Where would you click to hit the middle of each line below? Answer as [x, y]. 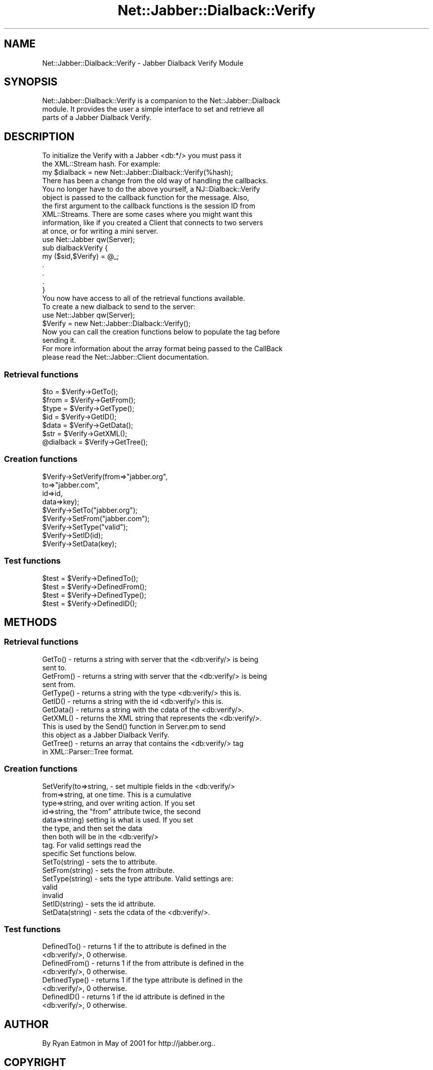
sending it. [59, 340]
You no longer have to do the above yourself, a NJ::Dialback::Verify [151, 189]
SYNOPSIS [31, 82]
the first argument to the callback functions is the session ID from [149, 206]
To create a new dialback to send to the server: [119, 307]
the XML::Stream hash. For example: [101, 164]
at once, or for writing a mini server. [100, 231]
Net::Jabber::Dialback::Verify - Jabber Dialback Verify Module [143, 63]
